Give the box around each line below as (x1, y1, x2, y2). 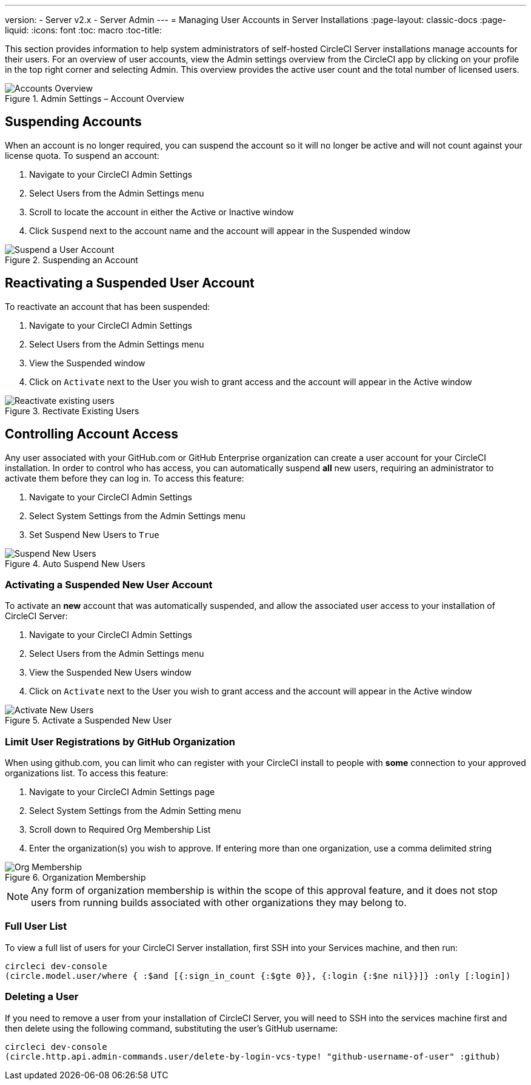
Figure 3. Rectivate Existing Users (5, 405, 139, 416)
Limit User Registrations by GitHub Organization (5, 735, 236, 748)
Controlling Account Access (5, 426, 179, 442)
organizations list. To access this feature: (5, 768, 169, 779)
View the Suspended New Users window (29, 667, 192, 678)
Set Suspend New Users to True (29, 529, 159, 540)
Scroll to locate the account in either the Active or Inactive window (29, 206, 294, 217)
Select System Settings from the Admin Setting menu (29, 805, 241, 816)
